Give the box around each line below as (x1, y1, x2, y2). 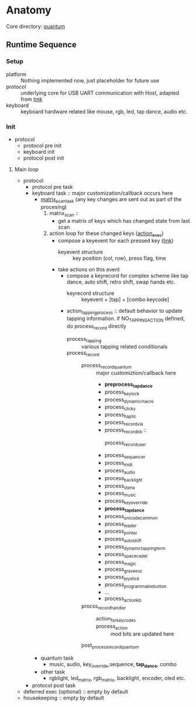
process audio (104, 467, 135, 475)
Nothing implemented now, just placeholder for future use (20, 77, 159, 84)
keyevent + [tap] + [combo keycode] (81, 296, 169, 303)
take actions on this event (58, 266, 120, 273)
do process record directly (66, 322, 127, 331)
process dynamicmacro (104, 396, 154, 404)
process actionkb (104, 595, 142, 603)
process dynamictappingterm (104, 543, 166, 551)
